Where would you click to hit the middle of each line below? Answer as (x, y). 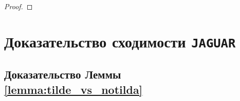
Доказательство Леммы (63, 74)
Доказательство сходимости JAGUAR (120, 41)
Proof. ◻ (19, 6)
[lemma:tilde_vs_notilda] (73, 89)
